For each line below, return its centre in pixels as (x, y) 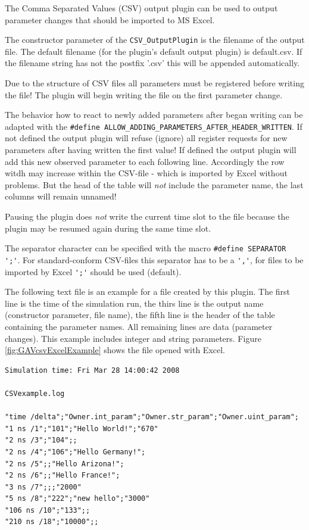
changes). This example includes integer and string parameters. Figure (133, 338)
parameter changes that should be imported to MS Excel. (110, 19)
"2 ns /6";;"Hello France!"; (63, 476)
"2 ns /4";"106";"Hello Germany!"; (75, 452)
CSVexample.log (35, 393)
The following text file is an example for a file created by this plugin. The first (148, 291)
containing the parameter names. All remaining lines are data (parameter (139, 326)
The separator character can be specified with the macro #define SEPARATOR (146, 248)
